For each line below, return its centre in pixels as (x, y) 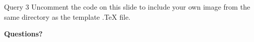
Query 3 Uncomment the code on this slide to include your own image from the (127, 7)
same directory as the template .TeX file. (67, 16)
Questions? (23, 34)
